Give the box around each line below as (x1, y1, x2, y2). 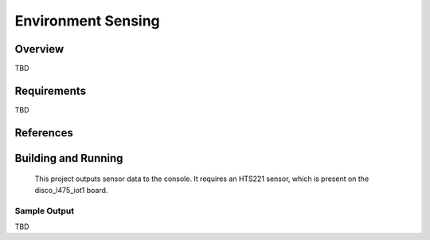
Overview (14, 42, 64, 56)
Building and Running (14, 151, 123, 165)
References (14, 126, 73, 140)
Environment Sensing (14, 12, 161, 30)
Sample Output (14, 205, 75, 216)
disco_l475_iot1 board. (34, 185, 108, 195)
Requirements (14, 84, 87, 97)
